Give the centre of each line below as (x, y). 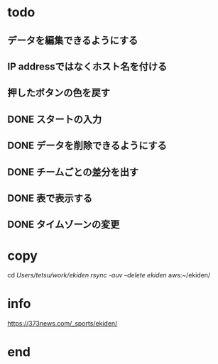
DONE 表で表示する (50, 198)
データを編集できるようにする (73, 40)
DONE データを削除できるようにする (87, 146)
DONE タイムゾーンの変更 (64, 225)
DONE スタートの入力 (55, 119)
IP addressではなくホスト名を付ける (87, 66)
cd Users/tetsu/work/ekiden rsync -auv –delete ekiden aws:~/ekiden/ (109, 275)
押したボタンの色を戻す (59, 93)
